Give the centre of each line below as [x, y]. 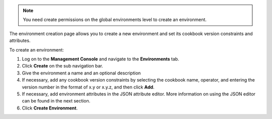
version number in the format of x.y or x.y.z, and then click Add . [88, 87]
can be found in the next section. [56, 101]
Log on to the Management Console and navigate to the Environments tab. [100, 59]
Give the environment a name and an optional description [81, 73]
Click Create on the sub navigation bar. [62, 66]
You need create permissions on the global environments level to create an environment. [115, 19]
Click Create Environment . [50, 108]
